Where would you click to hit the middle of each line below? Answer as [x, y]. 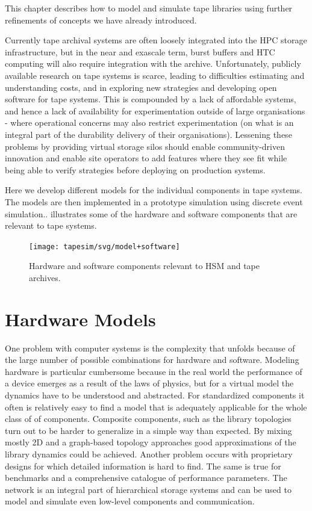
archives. [45, 277]
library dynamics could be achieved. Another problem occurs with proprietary [149, 454]
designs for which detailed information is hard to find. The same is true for [143, 466]
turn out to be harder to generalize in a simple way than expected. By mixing [148, 430]
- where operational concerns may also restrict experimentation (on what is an [149, 122]
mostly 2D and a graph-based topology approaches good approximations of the [151, 442]
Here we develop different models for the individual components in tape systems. [154, 190]
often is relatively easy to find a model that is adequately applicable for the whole [156, 407]
